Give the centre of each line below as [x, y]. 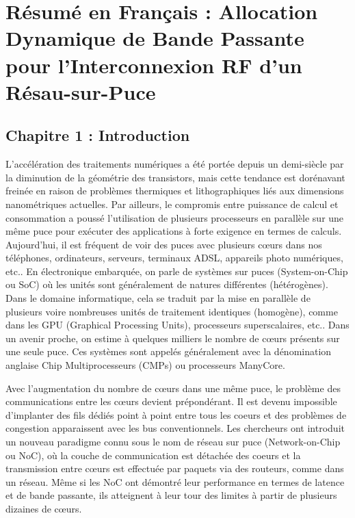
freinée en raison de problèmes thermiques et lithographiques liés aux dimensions [175, 191]
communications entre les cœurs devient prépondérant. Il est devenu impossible [171, 401]
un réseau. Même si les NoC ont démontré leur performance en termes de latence [175, 481]
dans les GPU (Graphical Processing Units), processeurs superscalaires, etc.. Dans [177, 325]
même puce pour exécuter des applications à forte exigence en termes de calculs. [174, 231]
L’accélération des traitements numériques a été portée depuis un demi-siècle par [175, 164]
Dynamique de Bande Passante [155, 38]
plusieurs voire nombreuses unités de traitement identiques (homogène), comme [172, 311]
